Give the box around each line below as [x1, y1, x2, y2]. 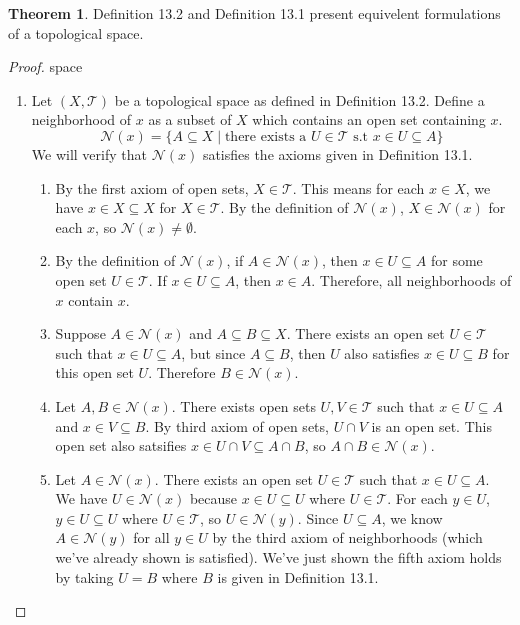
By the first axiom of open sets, [55, 177, 249, 198]
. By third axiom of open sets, [145, 415, 329, 436]
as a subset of [148, 109, 232, 130]
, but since [181, 342, 246, 363]
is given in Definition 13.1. [217, 566, 379, 587]
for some [430, 250, 483, 271]
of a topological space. [8, 22, 144, 43]
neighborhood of [31, 109, 132, 130]
